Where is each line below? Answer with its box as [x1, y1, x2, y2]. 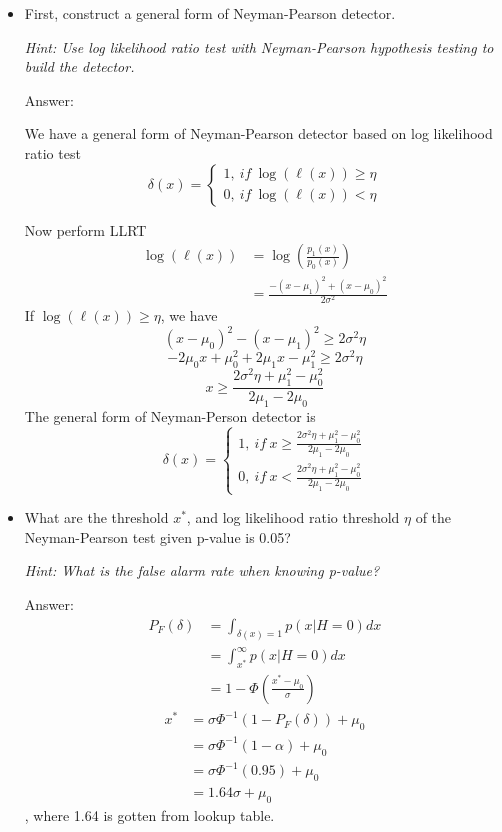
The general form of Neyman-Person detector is [24, 405, 316, 426]
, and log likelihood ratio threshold [186, 507, 400, 528]
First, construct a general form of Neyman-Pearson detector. [24, 3, 396, 23]
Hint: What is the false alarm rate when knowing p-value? [24, 560, 380, 581]
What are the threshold [24, 507, 169, 528]
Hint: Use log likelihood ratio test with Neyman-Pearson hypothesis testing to [24, 36, 494, 57]
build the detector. [24, 56, 135, 77]
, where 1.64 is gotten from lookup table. [24, 804, 275, 825]
